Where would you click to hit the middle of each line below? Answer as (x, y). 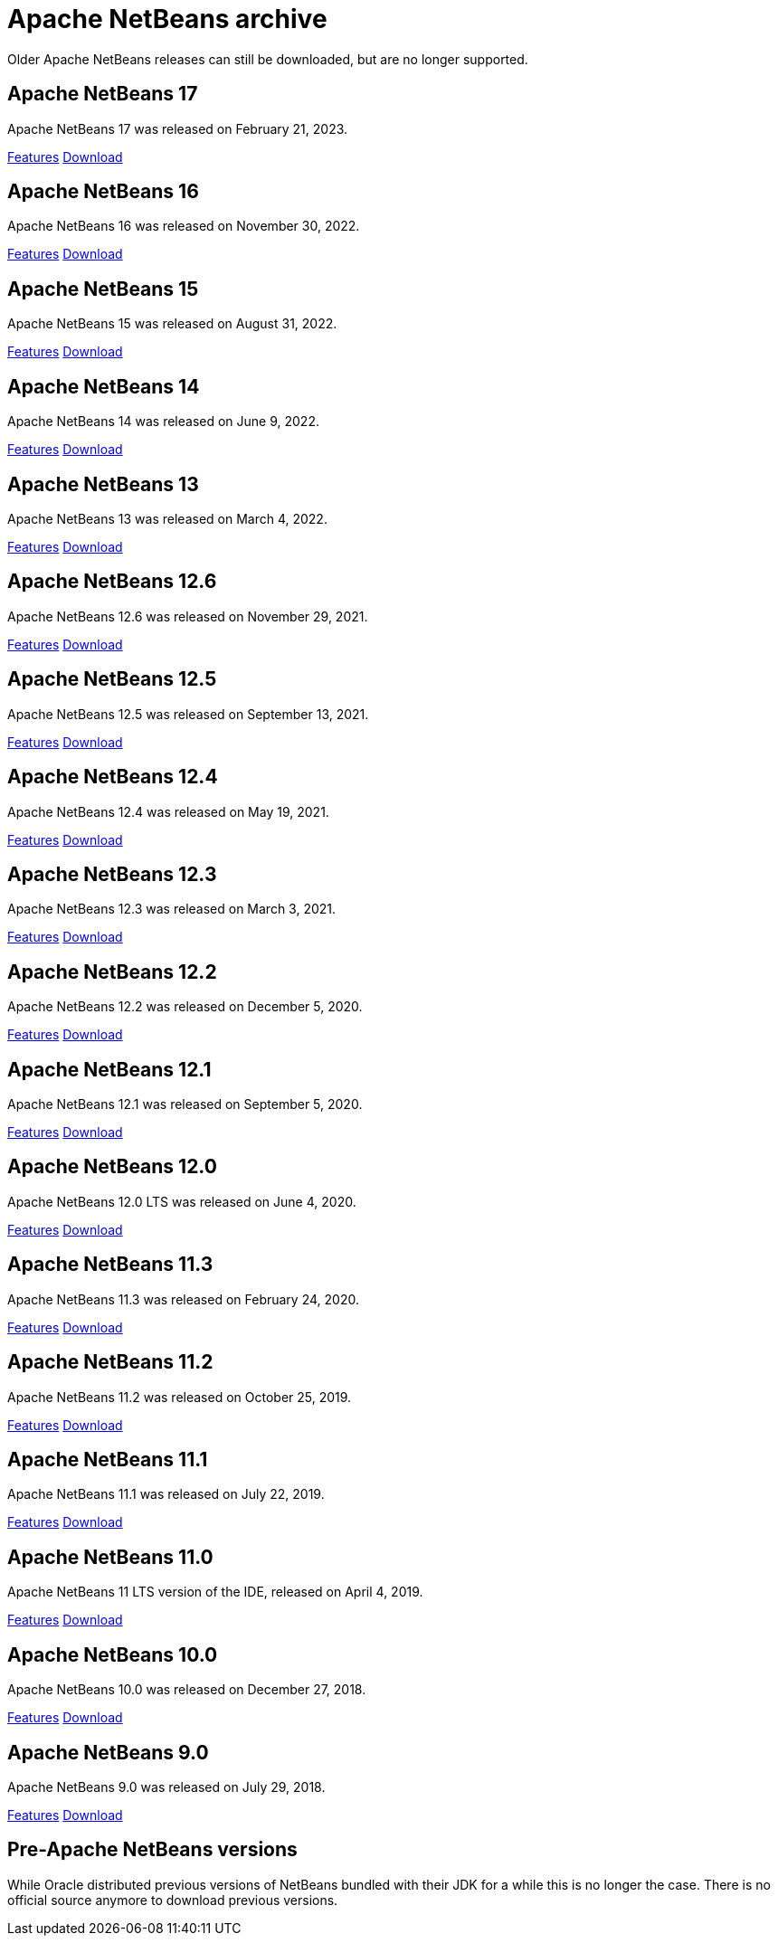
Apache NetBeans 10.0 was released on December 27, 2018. (187, 1690)
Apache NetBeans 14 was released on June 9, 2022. (163, 422)
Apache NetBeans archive (167, 19)
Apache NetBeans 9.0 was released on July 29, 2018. (166, 1787)
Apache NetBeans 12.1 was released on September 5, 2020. (185, 1104)
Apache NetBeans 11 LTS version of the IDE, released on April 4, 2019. (215, 1592)
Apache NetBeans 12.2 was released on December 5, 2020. (185, 1007)
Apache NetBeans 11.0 (110, 1557)
